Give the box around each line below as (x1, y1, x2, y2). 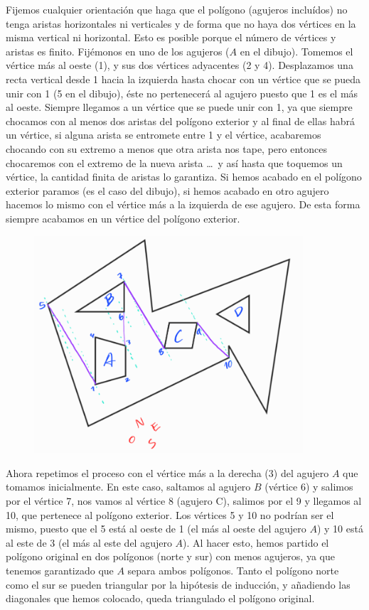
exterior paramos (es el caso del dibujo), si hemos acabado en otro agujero (6, 183, 329, 198)
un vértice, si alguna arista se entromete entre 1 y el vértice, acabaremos (6, 127, 321, 142)
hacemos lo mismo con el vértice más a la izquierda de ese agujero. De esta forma (6, 197, 360, 212)
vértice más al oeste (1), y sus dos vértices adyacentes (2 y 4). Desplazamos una (6, 58, 353, 73)
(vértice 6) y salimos (264, 479, 353, 494)
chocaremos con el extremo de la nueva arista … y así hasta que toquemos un (6, 155, 343, 170)
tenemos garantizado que (6, 562, 114, 577)
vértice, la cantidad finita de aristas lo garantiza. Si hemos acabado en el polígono (6, 169, 362, 184)
